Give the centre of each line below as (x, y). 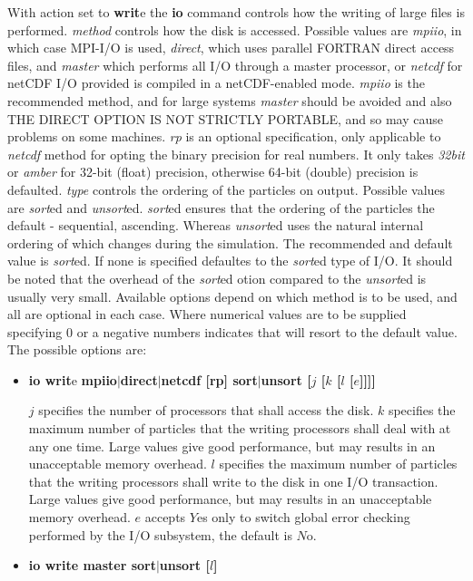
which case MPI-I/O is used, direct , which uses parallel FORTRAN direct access (231, 48)
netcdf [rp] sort (209, 379)
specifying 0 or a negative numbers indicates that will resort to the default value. (232, 331)
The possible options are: (77, 349)
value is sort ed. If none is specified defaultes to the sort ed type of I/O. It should (230, 261)
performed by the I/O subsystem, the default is (160, 534)
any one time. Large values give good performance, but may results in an (232, 445)
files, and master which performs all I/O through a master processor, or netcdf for (235, 65)
